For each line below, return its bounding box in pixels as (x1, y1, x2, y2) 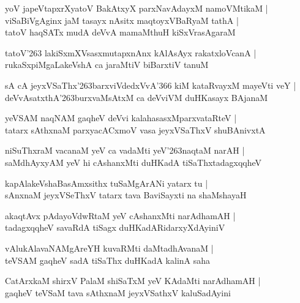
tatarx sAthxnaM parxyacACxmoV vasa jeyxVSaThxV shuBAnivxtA (5, 123, 266, 136)
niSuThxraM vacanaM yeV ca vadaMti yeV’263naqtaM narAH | (5, 144, 245, 157)
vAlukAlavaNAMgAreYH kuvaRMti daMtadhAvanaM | (5, 241, 214, 254)
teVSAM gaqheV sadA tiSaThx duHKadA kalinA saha (5, 253, 211, 266)
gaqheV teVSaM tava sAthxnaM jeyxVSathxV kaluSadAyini (5, 286, 231, 299)
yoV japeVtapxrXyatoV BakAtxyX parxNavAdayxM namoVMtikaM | (5, 2, 268, 14)
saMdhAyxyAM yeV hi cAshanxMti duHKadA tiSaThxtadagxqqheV (5, 155, 262, 168)
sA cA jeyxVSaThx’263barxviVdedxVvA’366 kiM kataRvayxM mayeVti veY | (5, 78, 296, 91)
